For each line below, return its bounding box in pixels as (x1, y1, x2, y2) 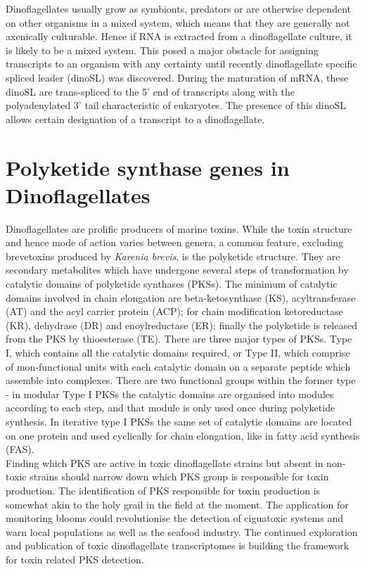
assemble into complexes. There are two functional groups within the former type (6, 373, 356, 388)
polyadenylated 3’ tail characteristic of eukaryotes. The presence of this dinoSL (6, 98, 347, 113)
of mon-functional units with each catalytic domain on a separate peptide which (6, 359, 351, 373)
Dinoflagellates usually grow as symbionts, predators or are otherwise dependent (6, 1, 351, 15)
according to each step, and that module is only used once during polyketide (6, 400, 335, 415)
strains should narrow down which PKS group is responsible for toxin (30, 469, 329, 484)
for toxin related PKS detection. (6, 551, 144, 566)
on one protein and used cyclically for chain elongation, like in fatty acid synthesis (6, 428, 360, 442)
